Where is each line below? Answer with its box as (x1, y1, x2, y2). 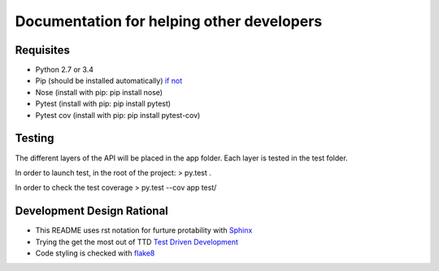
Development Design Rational (15, 204, 168, 218)
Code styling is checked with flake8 (35, 248, 155, 258)
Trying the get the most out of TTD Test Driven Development (35, 237, 239, 247)
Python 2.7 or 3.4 (35, 65, 93, 75)
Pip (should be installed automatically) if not (35, 76, 183, 85)
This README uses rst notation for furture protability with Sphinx (35, 225, 253, 235)
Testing (15, 131, 54, 146)
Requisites (15, 43, 71, 57)
